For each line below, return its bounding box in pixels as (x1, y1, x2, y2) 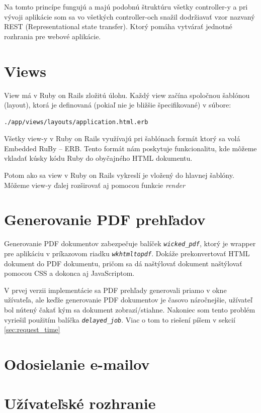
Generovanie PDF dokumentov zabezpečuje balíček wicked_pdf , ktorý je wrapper (4, 238, 256, 249)
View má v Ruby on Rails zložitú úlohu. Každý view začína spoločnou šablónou (4, 89, 250, 100)
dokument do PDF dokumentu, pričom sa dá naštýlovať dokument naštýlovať (4, 258, 242, 268)
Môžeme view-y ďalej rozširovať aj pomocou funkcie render (4, 179, 185, 190)
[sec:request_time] (4, 324, 60, 335)
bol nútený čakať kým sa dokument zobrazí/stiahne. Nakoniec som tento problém (4, 304, 255, 315)
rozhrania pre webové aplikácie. (4, 31, 101, 41)
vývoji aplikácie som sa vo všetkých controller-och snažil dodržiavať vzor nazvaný (4, 11, 255, 22)
